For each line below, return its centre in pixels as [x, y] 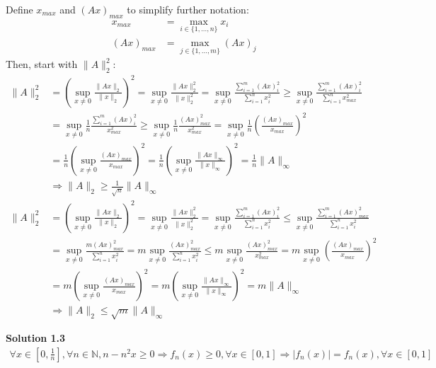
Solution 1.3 [36, 338]
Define [19, 9]
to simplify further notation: [188, 9]
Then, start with [42, 64]
